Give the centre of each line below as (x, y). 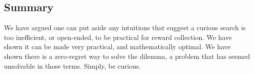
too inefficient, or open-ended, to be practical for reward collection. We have (118, 37)
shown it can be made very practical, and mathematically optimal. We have (117, 46)
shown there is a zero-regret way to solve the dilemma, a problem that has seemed (127, 56)
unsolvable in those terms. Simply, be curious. (73, 65)
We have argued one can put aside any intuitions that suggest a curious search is (125, 28)
